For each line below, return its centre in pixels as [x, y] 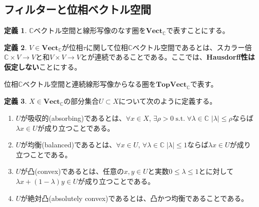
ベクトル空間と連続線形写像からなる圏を [89, 83]
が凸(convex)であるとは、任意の [72, 171]
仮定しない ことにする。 [43, 66]
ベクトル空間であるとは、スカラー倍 [192, 47]
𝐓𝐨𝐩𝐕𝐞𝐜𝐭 [171, 84]
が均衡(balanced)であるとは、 [68, 145]
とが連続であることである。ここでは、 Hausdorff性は [168, 57]
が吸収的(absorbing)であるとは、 [73, 118]
